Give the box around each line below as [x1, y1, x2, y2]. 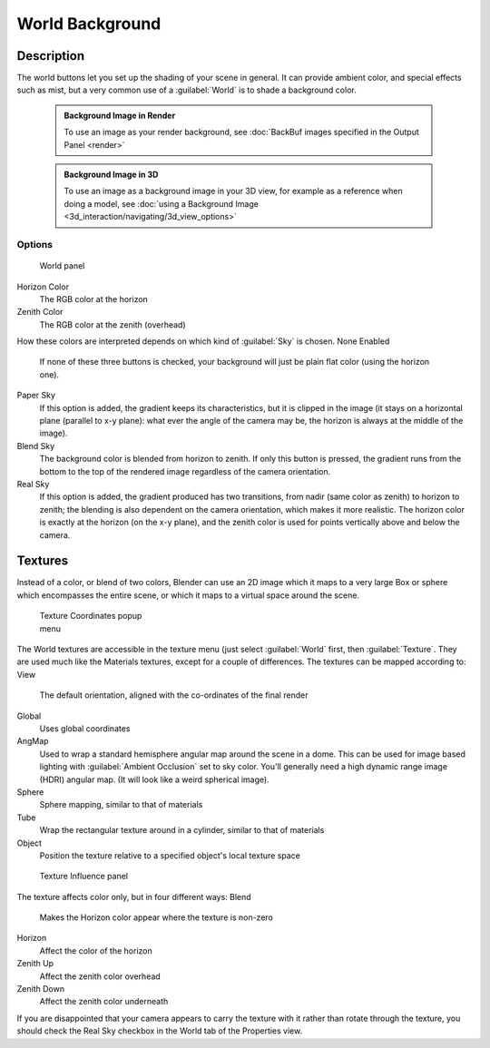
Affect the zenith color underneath [39, 996, 169, 1007]
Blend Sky [16, 440, 55, 451]
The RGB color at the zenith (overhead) [39, 318, 186, 330]
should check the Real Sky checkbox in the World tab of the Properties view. [16, 1025, 303, 1036]
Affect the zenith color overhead [39, 971, 161, 982]
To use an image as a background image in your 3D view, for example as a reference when [64, 186, 403, 197]
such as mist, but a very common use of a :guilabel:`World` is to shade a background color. [16, 84, 358, 95]
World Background [16, 14, 162, 34]
